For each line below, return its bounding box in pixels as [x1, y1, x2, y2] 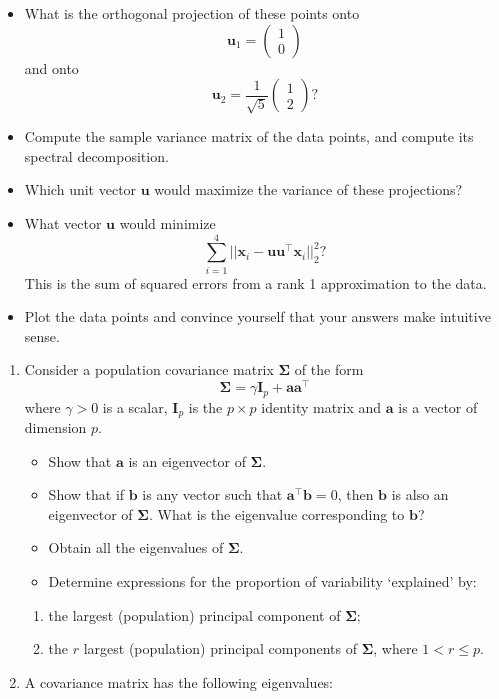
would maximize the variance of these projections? [154, 179, 463, 200]
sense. [24, 325, 60, 346]
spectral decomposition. [24, 145, 169, 166]
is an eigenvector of [128, 450, 246, 471]
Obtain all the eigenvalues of [48, 537, 224, 558]
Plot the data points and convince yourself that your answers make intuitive [24, 306, 491, 327]
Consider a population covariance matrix [24, 359, 274, 380]
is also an [391, 484, 449, 505]
